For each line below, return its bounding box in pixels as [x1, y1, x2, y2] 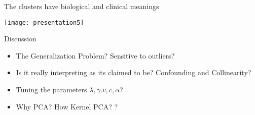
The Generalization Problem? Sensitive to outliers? [16, 50, 175, 61]
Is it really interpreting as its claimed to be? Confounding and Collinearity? [16, 67, 251, 78]
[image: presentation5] [4, 19, 84, 26]
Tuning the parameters [16, 84, 87, 95]
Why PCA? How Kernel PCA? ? [16, 101, 118, 111]
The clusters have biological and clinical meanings [4, 1, 159, 11]
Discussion [4, 33, 37, 44]
